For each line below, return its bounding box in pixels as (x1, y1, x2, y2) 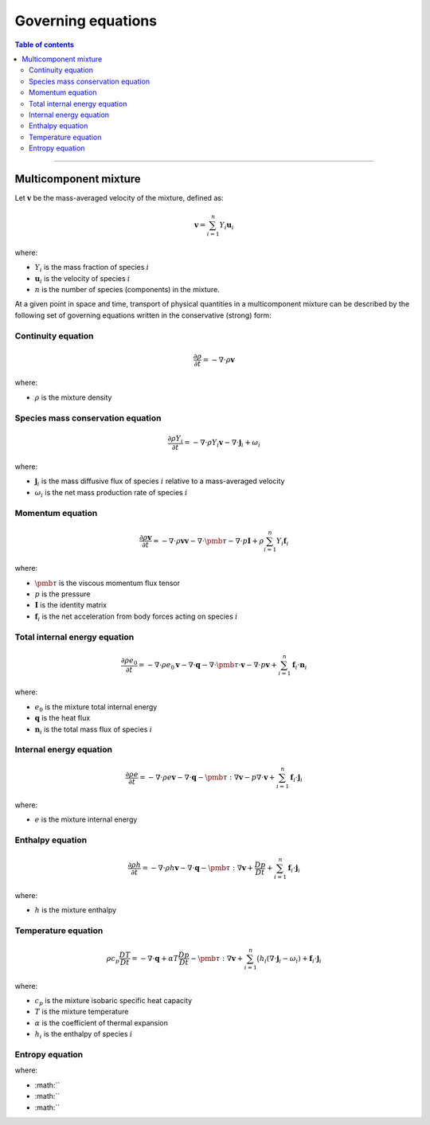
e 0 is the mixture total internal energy (34, 701, 158, 713)
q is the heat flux (34, 713, 91, 723)
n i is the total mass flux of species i (34, 725, 153, 736)
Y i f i (276, 536, 289, 547)
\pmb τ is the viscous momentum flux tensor (34, 578, 181, 588)
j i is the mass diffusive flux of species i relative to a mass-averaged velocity (34, 476, 285, 488)
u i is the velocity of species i (34, 273, 131, 285)
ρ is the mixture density (34, 393, 112, 402)
